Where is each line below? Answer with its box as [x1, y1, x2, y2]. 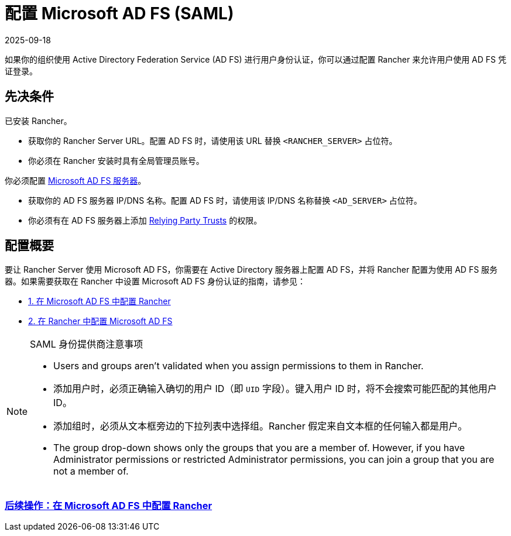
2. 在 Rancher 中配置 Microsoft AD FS [28, 316, 173, 327]
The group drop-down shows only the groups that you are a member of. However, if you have [53, 442, 465, 454]
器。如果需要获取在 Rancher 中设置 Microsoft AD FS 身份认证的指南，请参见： [5, 276, 306, 287]
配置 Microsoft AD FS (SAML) [5, 4, 234, 23]
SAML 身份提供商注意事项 [30, 338, 143, 351]
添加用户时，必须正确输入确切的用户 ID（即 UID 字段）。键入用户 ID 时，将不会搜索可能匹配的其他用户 [53, 383, 497, 395]
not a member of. [53, 465, 129, 477]
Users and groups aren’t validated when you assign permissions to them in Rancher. [53, 360, 424, 372]
